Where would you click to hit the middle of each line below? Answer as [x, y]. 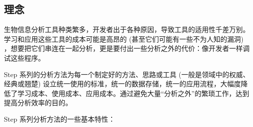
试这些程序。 [24, 57]
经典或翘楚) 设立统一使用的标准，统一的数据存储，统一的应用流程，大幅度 [123, 84]
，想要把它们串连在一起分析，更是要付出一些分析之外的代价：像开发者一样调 [127, 48]
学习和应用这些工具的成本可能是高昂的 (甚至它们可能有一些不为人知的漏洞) [124, 39]
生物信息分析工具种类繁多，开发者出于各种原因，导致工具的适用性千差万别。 [127, 29]
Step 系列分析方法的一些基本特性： [59, 119]
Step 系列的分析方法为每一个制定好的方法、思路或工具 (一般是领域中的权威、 [127, 74]
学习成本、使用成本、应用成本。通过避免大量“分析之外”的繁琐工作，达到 [133, 93]
